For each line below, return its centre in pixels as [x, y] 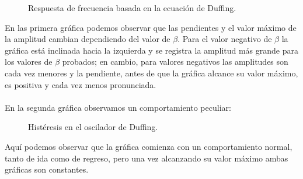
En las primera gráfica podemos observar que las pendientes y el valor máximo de [151, 27]
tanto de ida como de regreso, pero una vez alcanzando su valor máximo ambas [147, 158]
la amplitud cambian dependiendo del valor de [88, 39]
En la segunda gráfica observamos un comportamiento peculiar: [118, 107]
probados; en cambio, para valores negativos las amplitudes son [175, 62]
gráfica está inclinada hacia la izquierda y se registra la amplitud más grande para [151, 50]
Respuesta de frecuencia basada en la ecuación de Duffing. [132, 8]
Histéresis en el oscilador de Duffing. [93, 127]
